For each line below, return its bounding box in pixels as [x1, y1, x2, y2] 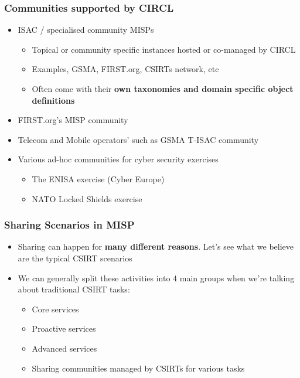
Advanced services [32, 342, 97, 354]
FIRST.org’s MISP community [18, 114, 128, 126]
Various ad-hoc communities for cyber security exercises [18, 153, 219, 165]
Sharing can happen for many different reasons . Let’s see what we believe [18, 240, 294, 253]
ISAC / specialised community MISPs [18, 23, 154, 36]
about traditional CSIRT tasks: [18, 283, 130, 295]
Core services [32, 302, 79, 315]
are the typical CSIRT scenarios [18, 251, 132, 264]
